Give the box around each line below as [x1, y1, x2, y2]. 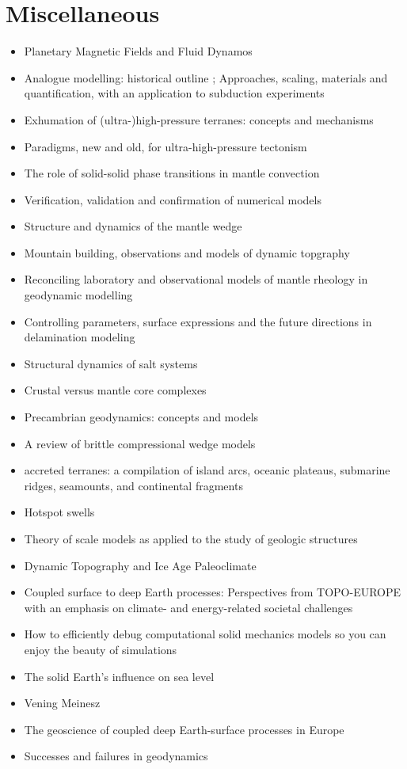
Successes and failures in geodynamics [24, 748, 208, 764]
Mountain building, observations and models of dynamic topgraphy [24, 244, 350, 261]
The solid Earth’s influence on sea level [24, 668, 215, 684]
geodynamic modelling [24, 287, 133, 303]
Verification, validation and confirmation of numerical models [24, 191, 321, 207]
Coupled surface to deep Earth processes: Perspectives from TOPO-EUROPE [24, 584, 401, 600]
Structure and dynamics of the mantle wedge [24, 218, 242, 234]
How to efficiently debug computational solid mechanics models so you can [24, 626, 386, 642]
